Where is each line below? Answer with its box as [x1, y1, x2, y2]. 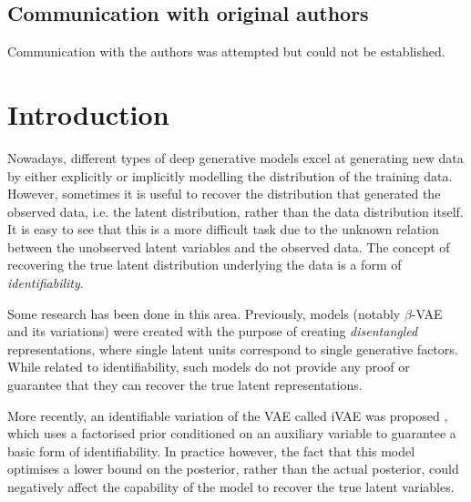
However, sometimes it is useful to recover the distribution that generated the [7, 184, 441, 203]
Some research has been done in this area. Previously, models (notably [7, 303, 401, 323]
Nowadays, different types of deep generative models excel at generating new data [7, 148, 464, 167]
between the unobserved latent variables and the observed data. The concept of [7, 237, 450, 256]
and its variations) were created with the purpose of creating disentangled [7, 322, 418, 341]
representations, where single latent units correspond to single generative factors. [7, 339, 458, 358]
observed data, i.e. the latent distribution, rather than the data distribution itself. [7, 201, 464, 220]
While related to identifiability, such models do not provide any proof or [7, 357, 410, 376]
